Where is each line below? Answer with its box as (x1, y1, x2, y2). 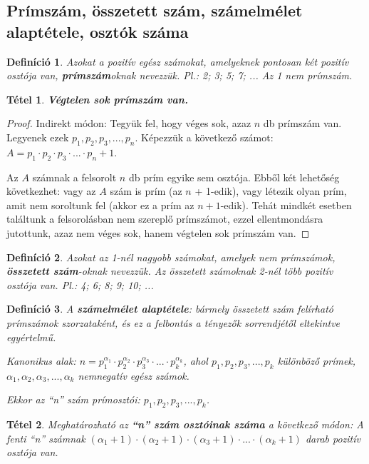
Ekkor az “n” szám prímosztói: (6, 392, 140, 407)
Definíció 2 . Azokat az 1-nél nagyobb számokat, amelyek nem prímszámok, (6, 249, 336, 264)
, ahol (183, 353, 208, 368)
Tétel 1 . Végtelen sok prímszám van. (6, 91, 188, 106)
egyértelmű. (6, 329, 56, 344)
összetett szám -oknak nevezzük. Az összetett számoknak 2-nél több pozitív (6, 263, 333, 278)
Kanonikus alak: (6, 353, 76, 368)
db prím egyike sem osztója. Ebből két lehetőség (128, 169, 340, 184)
